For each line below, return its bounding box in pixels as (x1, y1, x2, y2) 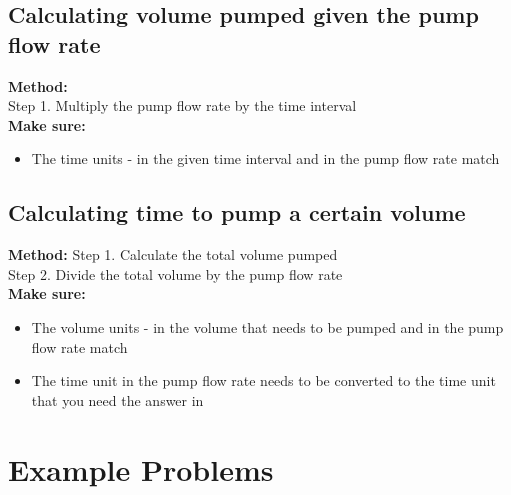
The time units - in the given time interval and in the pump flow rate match (31, 148, 500, 169)
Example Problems (8, 448, 274, 489)
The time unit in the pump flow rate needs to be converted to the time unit (31, 370, 496, 391)
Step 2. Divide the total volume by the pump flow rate (8, 263, 343, 284)
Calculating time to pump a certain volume (8, 197, 466, 228)
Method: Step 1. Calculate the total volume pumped (8, 244, 338, 265)
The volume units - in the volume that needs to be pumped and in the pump (31, 316, 504, 337)
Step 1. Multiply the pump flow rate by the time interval (8, 95, 357, 116)
